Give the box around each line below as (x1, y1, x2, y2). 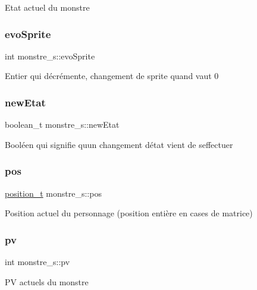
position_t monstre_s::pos (5, 187, 102, 199)
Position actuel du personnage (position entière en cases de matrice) (5, 207, 253, 219)
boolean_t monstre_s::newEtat (5, 118, 120, 131)
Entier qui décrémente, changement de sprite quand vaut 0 (5, 70, 219, 82)
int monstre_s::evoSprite (5, 49, 95, 62)
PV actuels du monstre (5, 275, 89, 288)
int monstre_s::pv (5, 256, 70, 268)
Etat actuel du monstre (5, 1, 90, 13)
